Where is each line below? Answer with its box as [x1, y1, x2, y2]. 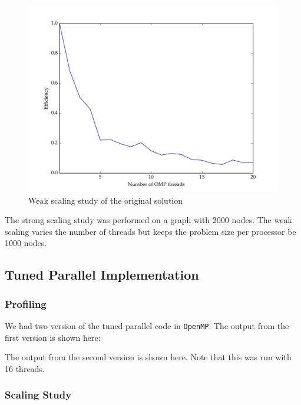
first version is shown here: [5, 331, 101, 343]
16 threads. [5, 362, 45, 374]
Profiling [5, 296, 47, 311]
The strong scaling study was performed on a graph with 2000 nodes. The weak [5, 214, 292, 226]
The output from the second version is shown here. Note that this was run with [5, 351, 292, 363]
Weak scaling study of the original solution [28, 194, 183, 206]
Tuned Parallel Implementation [5, 265, 199, 284]
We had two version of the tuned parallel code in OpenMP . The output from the [5, 319, 289, 331]
